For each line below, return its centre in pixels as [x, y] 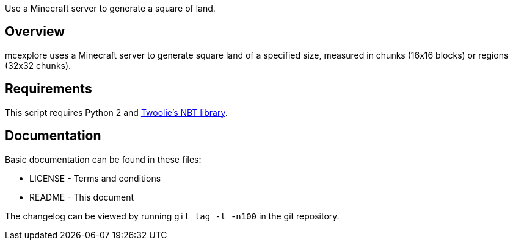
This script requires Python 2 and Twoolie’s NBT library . [116, 112]
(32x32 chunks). [38, 65]
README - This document [82, 197]
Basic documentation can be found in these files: [103, 159]
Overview [35, 32]
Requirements [49, 89]
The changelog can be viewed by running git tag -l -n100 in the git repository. [172, 216]
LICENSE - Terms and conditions [95, 178]
